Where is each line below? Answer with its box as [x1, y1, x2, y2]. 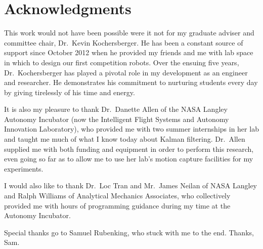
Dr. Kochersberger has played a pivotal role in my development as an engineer [4, 67, 248, 77]
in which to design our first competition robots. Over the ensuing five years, [4, 57, 239, 67]
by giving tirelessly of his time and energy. [4, 87, 135, 97]
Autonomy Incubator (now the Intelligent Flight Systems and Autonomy [4, 113, 229, 124]
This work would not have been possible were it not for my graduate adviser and [4, 27, 254, 38]
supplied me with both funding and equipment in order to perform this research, [4, 143, 254, 154]
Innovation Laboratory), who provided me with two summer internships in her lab [4, 123, 259, 134]
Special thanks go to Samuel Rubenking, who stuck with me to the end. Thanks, [4, 227, 254, 237]
